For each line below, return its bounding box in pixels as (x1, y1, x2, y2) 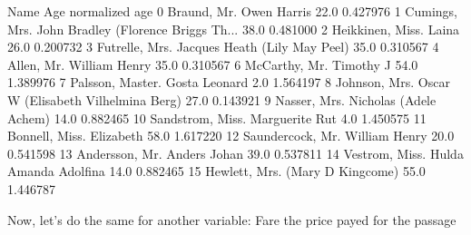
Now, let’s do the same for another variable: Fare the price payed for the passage (7, 210, 456, 229)
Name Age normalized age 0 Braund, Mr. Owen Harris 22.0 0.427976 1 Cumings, (7, 2, 457, 20)
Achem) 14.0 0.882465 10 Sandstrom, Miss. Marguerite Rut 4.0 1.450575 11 (7, 108, 427, 127)
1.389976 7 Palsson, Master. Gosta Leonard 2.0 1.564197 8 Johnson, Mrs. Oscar (7, 73, 450, 92)
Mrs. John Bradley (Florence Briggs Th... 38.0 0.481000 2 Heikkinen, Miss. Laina (7, 19, 460, 38)
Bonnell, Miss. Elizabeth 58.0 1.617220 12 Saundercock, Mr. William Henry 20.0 (7, 126, 455, 145)
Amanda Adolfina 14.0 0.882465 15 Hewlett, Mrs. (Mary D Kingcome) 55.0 (7, 162, 426, 181)
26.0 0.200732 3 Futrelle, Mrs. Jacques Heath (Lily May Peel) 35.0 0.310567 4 (7, 37, 439, 56)
